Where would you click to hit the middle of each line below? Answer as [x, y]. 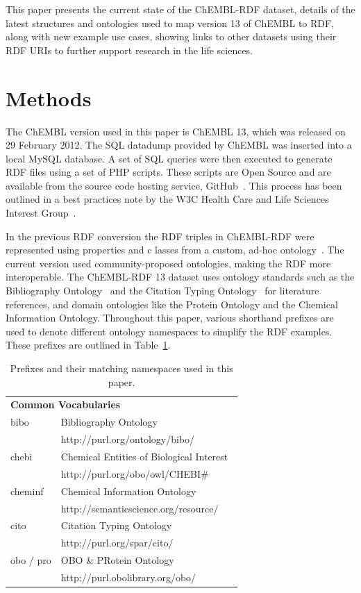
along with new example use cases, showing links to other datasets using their [171, 36]
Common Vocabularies [66, 404]
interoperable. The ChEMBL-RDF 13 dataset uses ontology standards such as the [180, 277]
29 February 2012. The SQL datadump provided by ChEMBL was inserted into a [179, 145]
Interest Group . [41, 213]
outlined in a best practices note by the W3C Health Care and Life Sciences [167, 199]
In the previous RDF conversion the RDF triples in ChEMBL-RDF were [160, 236]
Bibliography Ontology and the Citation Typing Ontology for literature [162, 291]
